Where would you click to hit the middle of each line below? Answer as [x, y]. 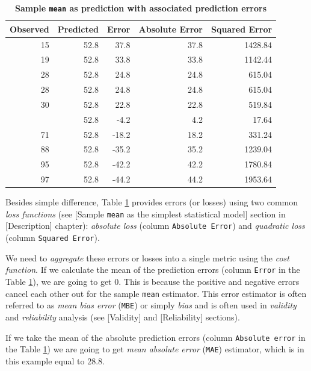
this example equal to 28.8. [55, 360]
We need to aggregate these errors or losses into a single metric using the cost [147, 257]
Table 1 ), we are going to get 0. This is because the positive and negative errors [152, 281]
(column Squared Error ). [53, 238]
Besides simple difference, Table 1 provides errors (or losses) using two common [152, 202]
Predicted [78, 29]
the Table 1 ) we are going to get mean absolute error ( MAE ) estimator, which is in [155, 349]
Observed [29, 29]
